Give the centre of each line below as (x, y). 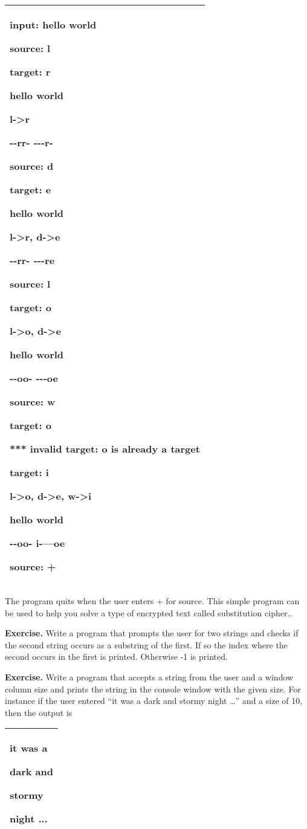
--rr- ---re (32, 260)
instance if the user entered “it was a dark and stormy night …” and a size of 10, (154, 701)
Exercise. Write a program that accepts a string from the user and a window (149, 676)
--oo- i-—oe (37, 543)
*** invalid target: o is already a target (105, 449)
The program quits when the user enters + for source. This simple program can (152, 601)
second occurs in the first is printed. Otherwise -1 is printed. (116, 656)
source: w (33, 402)
